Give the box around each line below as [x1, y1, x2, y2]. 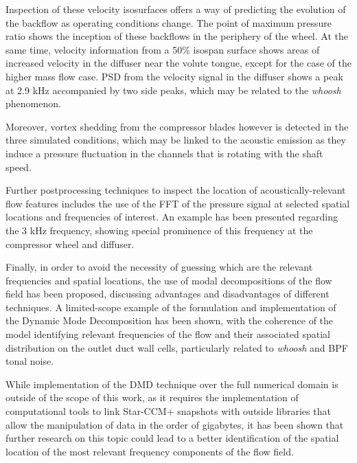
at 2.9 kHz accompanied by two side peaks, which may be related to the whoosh [5, 82, 341, 97]
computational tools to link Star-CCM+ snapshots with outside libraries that [5, 404, 331, 418]
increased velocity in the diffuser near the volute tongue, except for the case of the [5, 56, 352, 70]
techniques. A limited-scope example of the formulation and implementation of [5, 300, 336, 314]
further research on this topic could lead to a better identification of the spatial [5, 431, 339, 445]
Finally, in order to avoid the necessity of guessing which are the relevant [5, 260, 313, 274]
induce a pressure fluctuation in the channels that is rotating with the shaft [5, 146, 323, 160]
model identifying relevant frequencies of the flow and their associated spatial [5, 327, 330, 341]
